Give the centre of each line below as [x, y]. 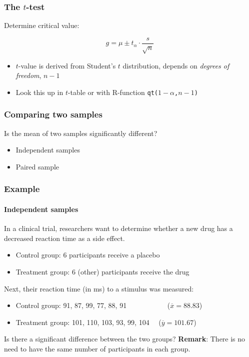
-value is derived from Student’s [67, 65]
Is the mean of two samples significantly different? [81, 133]
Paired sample [37, 166]
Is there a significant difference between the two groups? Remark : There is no [125, 339]
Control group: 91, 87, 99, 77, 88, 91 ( [93, 305]
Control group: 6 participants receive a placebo [88, 255]
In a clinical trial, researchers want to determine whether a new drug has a [118, 228]
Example [22, 189]
